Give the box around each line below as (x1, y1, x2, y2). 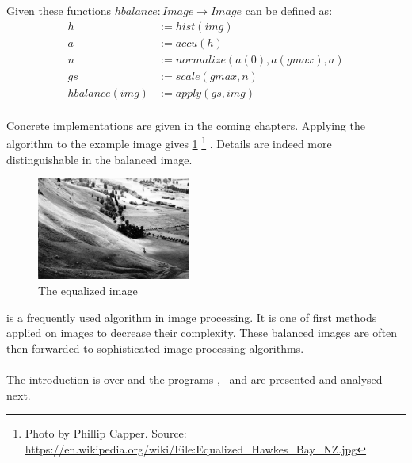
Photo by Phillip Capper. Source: (25, 425, 187, 442)
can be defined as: (245, 2, 333, 18)
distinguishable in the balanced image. (6, 151, 193, 167)
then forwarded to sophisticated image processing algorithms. (6, 339, 304, 356)
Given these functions (6, 2, 112, 18)
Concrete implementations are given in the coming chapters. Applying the (6, 117, 365, 133)
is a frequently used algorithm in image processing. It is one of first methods (6, 308, 377, 325)
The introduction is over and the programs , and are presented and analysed (6, 371, 383, 388)
